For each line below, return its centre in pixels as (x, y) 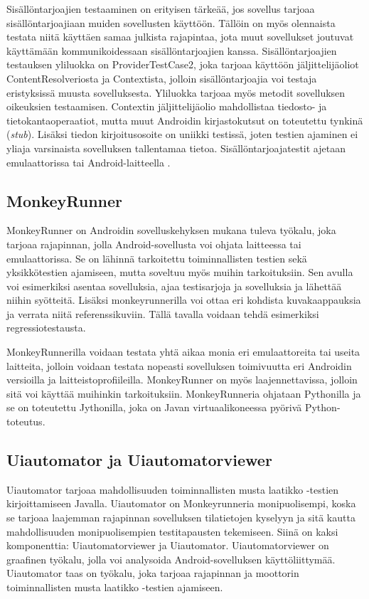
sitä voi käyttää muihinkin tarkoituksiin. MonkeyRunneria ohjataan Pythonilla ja (184, 393)
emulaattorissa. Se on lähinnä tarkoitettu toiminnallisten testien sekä (157, 258)
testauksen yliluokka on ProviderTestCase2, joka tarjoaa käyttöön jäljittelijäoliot (183, 64)
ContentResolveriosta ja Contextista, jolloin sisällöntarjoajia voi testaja (162, 78)
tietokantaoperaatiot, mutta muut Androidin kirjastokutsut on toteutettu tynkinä (185, 120)
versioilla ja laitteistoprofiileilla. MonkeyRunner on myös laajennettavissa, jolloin (182, 380)
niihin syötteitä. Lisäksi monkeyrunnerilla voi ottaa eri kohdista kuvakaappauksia (184, 300)
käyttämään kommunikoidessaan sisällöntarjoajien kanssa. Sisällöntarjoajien (172, 50)
